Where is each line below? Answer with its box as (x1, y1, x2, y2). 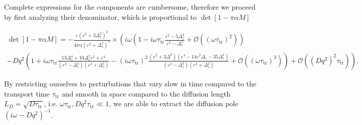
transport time (4, 88, 50, 99)
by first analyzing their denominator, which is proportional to (4, 11, 197, 22)
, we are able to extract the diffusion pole (109, 98, 238, 109)
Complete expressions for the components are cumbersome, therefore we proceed (4, 2, 256, 12)
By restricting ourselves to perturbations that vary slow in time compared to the (4, 78, 256, 88)
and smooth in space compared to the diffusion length (62, 88, 231, 99)
